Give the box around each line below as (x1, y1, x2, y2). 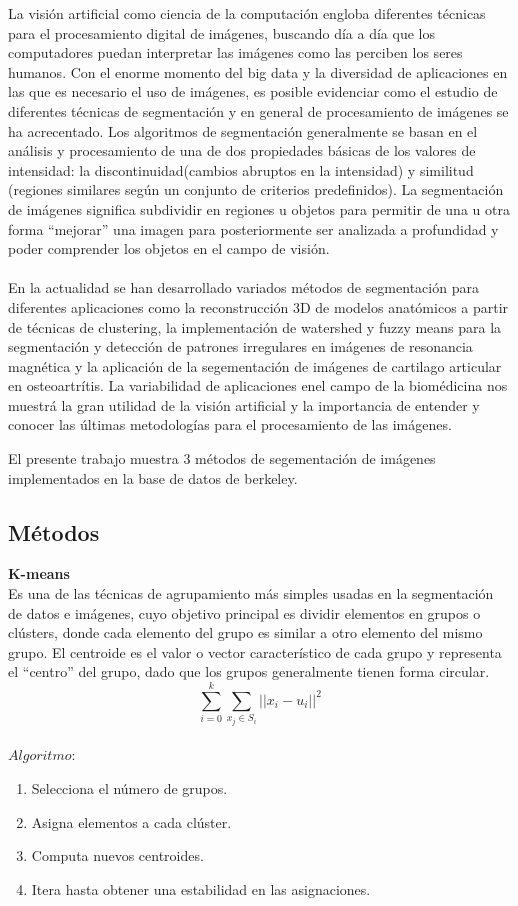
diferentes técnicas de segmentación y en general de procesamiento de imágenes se (8, 100, 509, 121)
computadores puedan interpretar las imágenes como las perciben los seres (8, 42, 463, 63)
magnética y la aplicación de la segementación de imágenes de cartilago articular (8, 355, 502, 376)
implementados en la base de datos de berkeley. (8, 467, 298, 488)
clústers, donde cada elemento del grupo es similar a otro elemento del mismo (8, 622, 483, 643)
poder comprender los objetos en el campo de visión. (8, 238, 330, 259)
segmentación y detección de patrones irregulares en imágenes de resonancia (8, 336, 473, 357)
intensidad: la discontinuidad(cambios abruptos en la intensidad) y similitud (8, 159, 474, 180)
